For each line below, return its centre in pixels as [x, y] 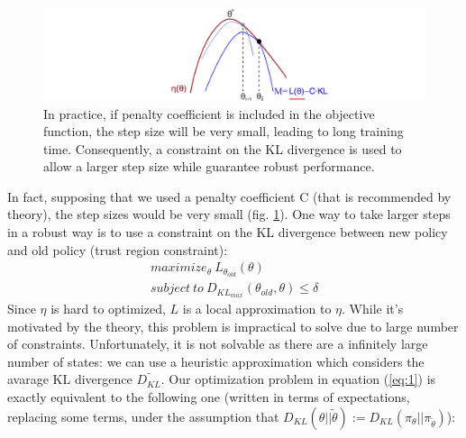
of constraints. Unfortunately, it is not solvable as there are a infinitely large [218, 344]
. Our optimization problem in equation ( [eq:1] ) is [298, 379]
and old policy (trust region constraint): [118, 249]
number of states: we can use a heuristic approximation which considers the [216, 361]
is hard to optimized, [108, 309]
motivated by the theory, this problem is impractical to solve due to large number [233, 326]
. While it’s [373, 309]
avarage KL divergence [70, 379]
